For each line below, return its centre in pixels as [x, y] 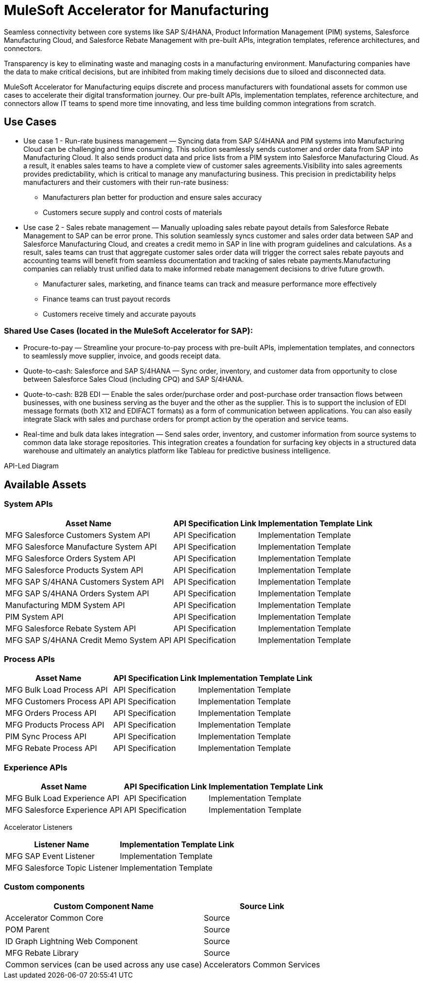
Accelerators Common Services [262, 964]
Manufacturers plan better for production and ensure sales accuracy [152, 197]
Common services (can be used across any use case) [104, 964]
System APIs [28, 504]
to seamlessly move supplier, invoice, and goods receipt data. [122, 356]
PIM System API [35, 617]
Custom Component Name [104, 906]
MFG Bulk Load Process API [57, 690]
